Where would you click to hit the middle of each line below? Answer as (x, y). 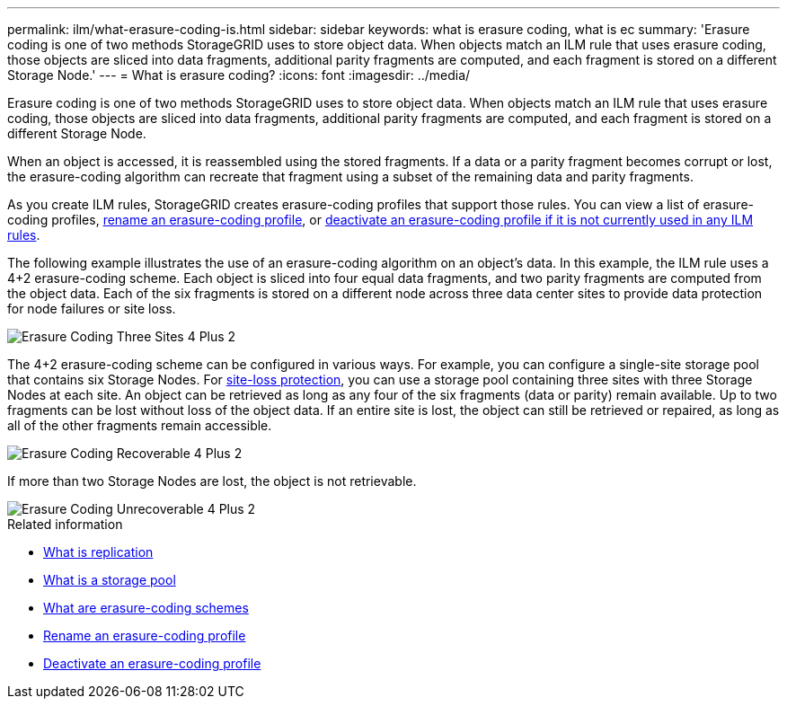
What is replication (98, 552)
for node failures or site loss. (92, 309)
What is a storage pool (110, 580)
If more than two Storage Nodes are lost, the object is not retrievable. (212, 481)
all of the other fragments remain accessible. (140, 425)
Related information (65, 524)
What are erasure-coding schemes (146, 608)
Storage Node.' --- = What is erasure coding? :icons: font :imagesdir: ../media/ (239, 75)
